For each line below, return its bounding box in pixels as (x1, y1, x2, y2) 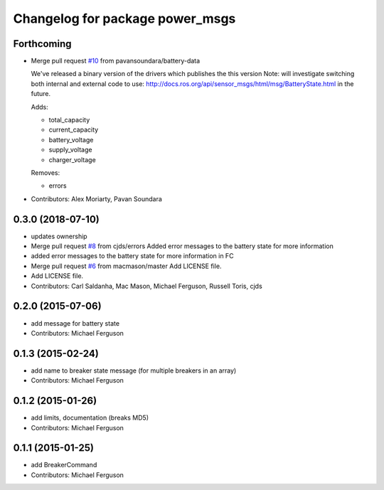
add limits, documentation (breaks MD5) (31, 413, 149, 422)
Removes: (31, 168, 60, 177)
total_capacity (48, 116, 90, 124)
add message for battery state (31, 319, 120, 327)
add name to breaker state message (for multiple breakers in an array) (31, 366, 237, 375)
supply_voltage (48, 146, 92, 154)
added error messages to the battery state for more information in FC (31, 252, 234, 260)
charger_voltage (48, 155, 96, 164)
